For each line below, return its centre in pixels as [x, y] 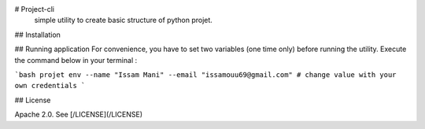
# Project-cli [35, 9]
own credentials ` [50, 86]
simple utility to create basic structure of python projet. [123, 20]
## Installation [37, 35]
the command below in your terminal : [76, 60]
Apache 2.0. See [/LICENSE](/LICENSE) [79, 115]
